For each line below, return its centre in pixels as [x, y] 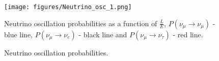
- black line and [103, 34]
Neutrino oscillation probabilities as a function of [81, 23]
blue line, [19, 34]
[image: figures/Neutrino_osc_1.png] [68, 7]
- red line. [188, 34]
